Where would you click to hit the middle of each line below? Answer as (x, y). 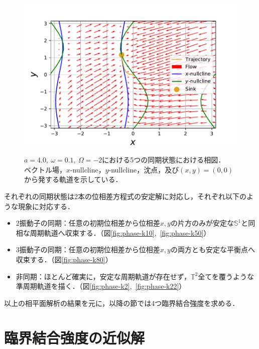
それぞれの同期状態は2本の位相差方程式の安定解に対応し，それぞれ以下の (125, 196)
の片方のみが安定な (202, 223)
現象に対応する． (46, 206)
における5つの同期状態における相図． (164, 160)
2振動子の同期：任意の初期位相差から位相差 (88, 223)
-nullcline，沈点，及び (144, 169)
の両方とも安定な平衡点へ (213, 249)
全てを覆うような (226, 276)
